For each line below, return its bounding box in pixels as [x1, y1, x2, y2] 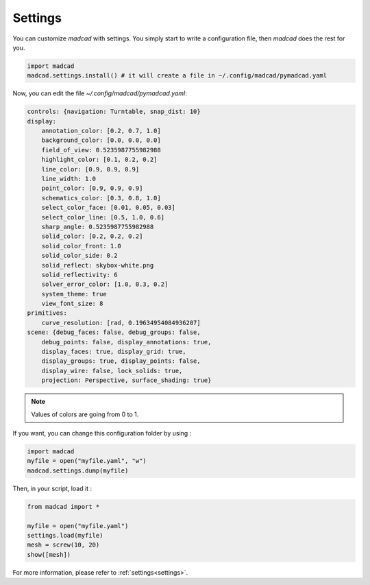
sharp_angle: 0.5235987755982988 [41, 223, 154, 230]
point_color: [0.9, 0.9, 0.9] [41, 184, 143, 192]
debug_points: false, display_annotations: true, [41, 338, 212, 346]
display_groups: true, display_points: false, [41, 357, 201, 365]
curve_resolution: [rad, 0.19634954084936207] [41, 319, 201, 326]
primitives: [27, 309, 68, 317]
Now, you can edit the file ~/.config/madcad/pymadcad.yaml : [12, 89, 188, 97]
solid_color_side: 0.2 [41, 252, 118, 260]
